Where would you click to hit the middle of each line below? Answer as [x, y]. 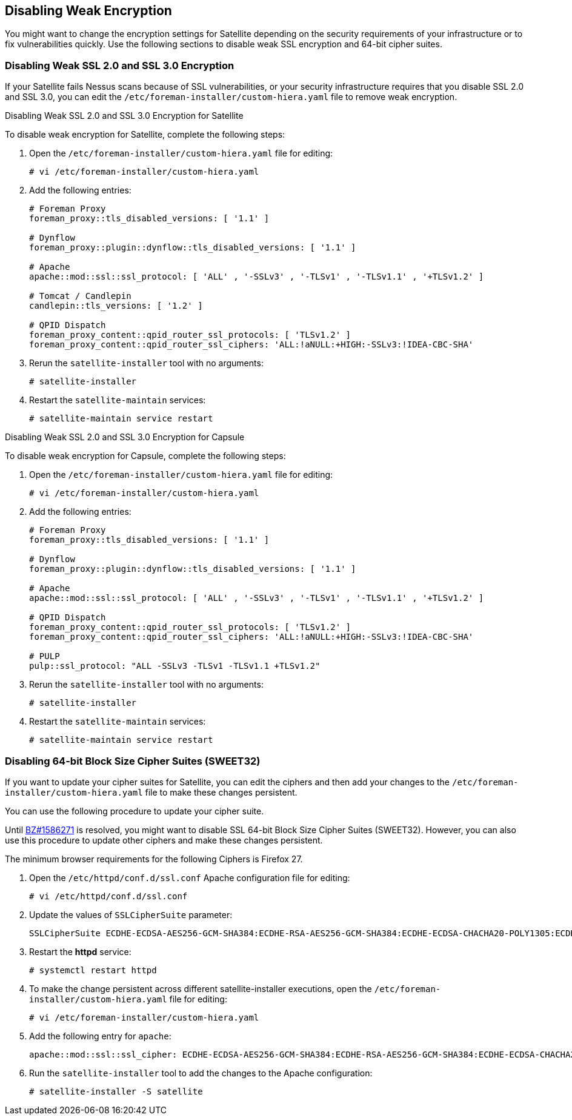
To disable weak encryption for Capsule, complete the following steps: [145, 456]
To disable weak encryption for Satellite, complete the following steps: [145, 135]
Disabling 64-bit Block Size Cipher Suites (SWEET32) [133, 761]
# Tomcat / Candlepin [80, 296]
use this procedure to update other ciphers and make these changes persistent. [164, 840]
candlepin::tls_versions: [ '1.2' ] [116, 306]
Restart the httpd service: [80, 951]
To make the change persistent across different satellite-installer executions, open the [201, 988]
